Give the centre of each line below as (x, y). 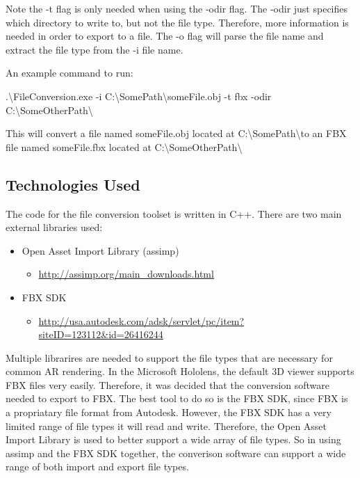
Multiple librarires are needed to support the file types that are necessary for (169, 357)
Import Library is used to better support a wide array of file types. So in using (173, 439)
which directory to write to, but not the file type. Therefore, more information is (177, 22)
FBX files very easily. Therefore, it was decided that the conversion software (168, 384)
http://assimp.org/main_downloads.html (126, 274)
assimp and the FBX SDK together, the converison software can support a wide (176, 453)
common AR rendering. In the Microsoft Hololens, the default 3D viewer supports (180, 371)
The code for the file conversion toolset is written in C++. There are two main (174, 213)
